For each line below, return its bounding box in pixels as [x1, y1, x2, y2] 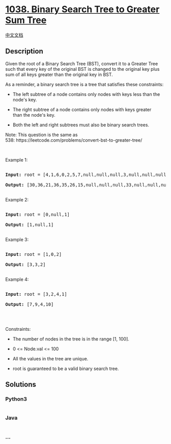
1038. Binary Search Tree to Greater [5, 4, 160, 15]
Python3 [5, 396, 27, 403]
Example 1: [5, 156, 28, 163]
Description [5, 47, 43, 56]
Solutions [5, 380, 37, 389]
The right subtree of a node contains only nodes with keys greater [12, 106, 152, 113]
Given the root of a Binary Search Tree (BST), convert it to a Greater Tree [5, 60, 158, 67]
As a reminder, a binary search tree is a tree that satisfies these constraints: [5, 81, 164, 87]
